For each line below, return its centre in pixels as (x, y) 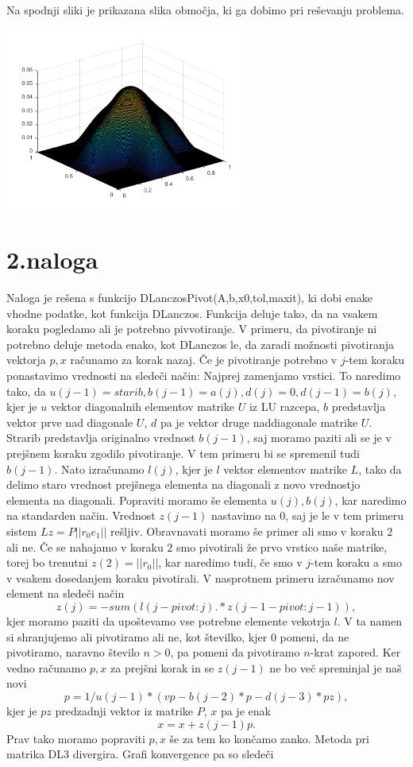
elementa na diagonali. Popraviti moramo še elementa (137, 500)
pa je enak (245, 710)
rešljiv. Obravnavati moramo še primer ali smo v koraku (247, 531)
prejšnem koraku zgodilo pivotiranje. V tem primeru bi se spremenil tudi (183, 453)
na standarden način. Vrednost (81, 515)
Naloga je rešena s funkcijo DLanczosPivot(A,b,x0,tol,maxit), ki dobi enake (189, 298)
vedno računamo (46, 667)
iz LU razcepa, (284, 407)
